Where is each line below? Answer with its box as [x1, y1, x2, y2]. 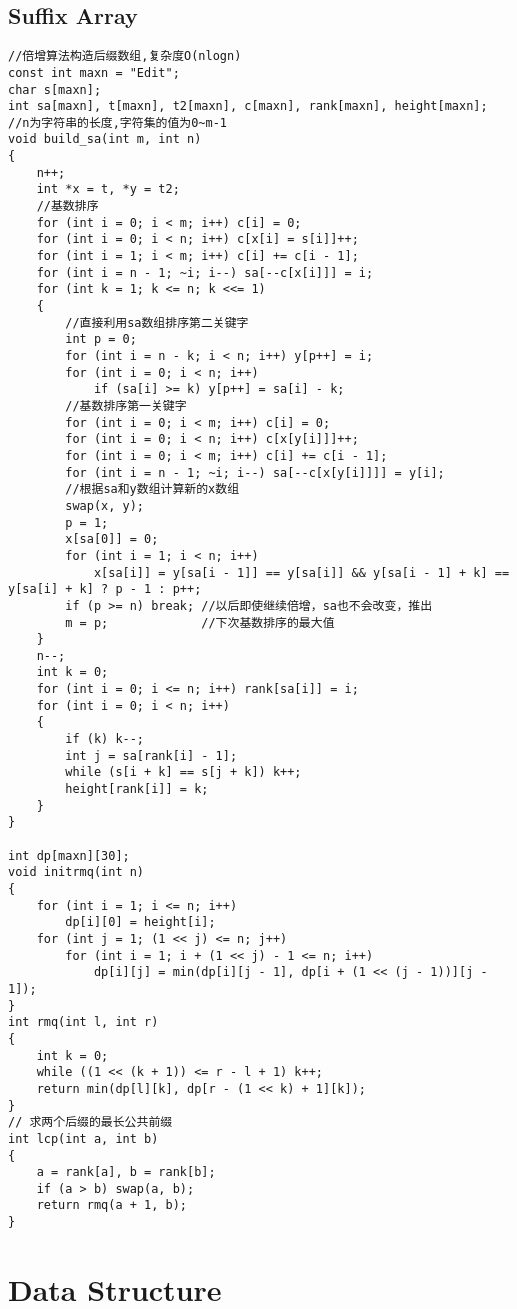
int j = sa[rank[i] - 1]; [65, 748, 238, 763]
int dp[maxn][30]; [8, 848, 130, 863]
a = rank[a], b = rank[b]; [36, 1165, 216, 1180]
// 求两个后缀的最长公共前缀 [8, 1115, 173, 1130]
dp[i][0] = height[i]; [65, 915, 216, 930]
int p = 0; [65, 332, 137, 347]
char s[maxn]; [8, 82, 102, 97]
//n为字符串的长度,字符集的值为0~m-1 [8, 115, 228, 130]
